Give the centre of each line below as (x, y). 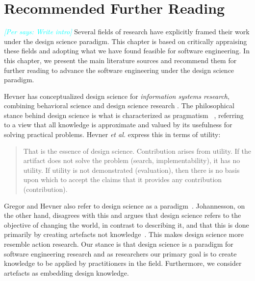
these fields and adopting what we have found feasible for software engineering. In (127, 51)
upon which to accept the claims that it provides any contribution (123, 179)
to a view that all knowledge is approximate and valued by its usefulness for (118, 125)
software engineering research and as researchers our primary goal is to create (120, 253)
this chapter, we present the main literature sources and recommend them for (120, 60)
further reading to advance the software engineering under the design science (119, 70)
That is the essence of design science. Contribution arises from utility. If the (137, 151)
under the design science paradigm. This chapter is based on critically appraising (126, 41)
